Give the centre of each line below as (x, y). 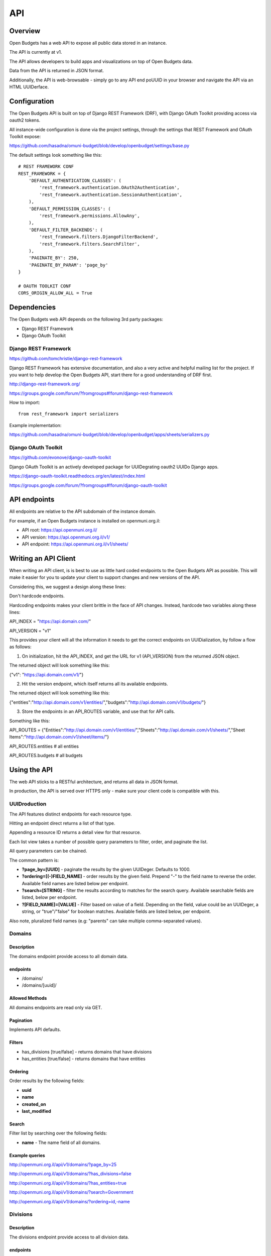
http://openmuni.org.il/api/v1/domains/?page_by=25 (63, 1165)
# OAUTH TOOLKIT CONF (45, 286)
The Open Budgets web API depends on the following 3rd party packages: (86, 320)
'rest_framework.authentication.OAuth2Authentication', (110, 188)
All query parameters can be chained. (48, 851)
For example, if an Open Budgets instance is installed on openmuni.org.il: (85, 520)
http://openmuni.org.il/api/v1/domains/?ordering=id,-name (70, 1201)
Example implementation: (35, 425)
